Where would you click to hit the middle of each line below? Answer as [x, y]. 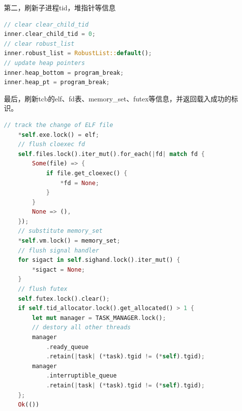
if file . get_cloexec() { [87, 173]
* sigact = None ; [59, 269]
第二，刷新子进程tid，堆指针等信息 [60, 7]
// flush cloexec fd [51, 144]
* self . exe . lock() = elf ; [59, 135]
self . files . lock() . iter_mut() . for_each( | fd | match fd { [111, 154]
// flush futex [43, 289]
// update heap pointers [45, 63]
